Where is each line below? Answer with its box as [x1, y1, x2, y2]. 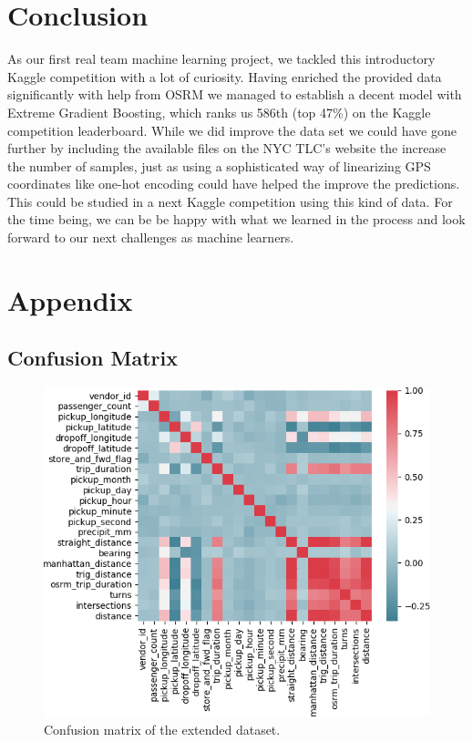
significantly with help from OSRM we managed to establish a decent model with [7, 85, 462, 104]
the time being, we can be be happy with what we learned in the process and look [7, 210, 466, 229]
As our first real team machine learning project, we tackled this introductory [7, 49, 436, 68]
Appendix [7, 281, 133, 318]
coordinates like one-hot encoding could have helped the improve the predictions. [7, 174, 460, 193]
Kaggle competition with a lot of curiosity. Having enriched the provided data [7, 67, 442, 86]
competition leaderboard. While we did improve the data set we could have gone [7, 120, 457, 139]
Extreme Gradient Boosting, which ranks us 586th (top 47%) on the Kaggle [7, 102, 431, 121]
